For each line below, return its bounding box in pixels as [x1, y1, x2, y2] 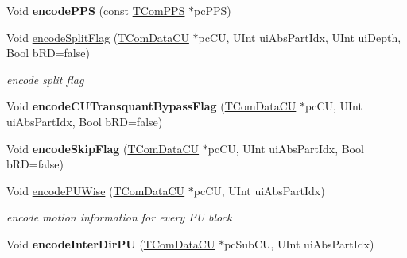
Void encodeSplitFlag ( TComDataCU [6, 29, 189, 45]
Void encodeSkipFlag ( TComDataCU [6, 140, 200, 156]
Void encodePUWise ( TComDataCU [6, 182, 185, 198]
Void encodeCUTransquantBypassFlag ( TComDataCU [6, 98, 297, 114]
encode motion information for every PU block [6, 209, 232, 225]
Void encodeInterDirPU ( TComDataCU [6, 235, 215, 252]
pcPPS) [194, 2, 231, 18]
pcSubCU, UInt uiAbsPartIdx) [224, 235, 374, 252]
